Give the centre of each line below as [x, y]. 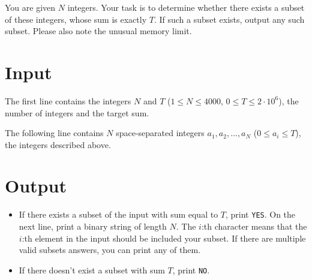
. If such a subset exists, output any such [229, 19]
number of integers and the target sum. [77, 112]
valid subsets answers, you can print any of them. [110, 250]
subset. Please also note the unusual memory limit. [98, 31]
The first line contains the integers [68, 100]
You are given [30, 7]
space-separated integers [160, 133]
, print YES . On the [261, 214]
